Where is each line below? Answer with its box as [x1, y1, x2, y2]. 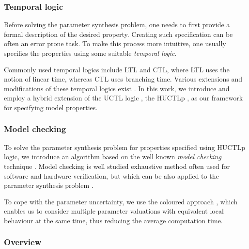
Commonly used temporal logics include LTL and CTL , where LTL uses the [4, 64, 230, 74]
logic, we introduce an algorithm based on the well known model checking [4, 151, 221, 162]
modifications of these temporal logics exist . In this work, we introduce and [4, 83, 230, 93]
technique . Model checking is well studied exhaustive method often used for [4, 161, 230, 171]
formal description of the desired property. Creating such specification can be [4, 29, 233, 39]
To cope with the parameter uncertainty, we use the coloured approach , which [4, 196, 238, 206]
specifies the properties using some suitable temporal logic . [4, 48, 177, 58]
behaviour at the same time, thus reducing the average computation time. [4, 215, 223, 225]
